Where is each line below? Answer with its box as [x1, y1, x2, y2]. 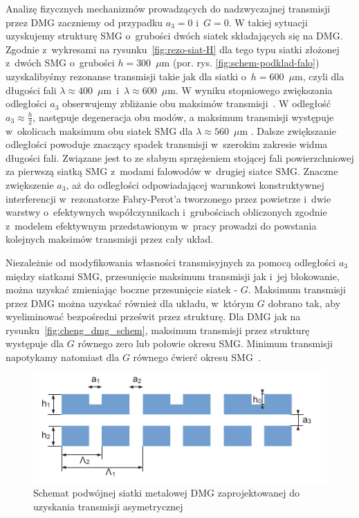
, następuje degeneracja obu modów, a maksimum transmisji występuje [33, 109, 334, 124]
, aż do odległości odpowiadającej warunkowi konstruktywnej [66, 177, 324, 192]
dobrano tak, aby [268, 295, 341, 310]
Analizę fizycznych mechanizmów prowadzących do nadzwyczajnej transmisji [6, 1, 331, 15]
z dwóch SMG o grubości [6, 55, 115, 70]
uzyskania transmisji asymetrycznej [33, 499, 183, 513]
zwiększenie [6, 177, 54, 192]
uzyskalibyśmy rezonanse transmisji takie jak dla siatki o [6, 68, 246, 83]
